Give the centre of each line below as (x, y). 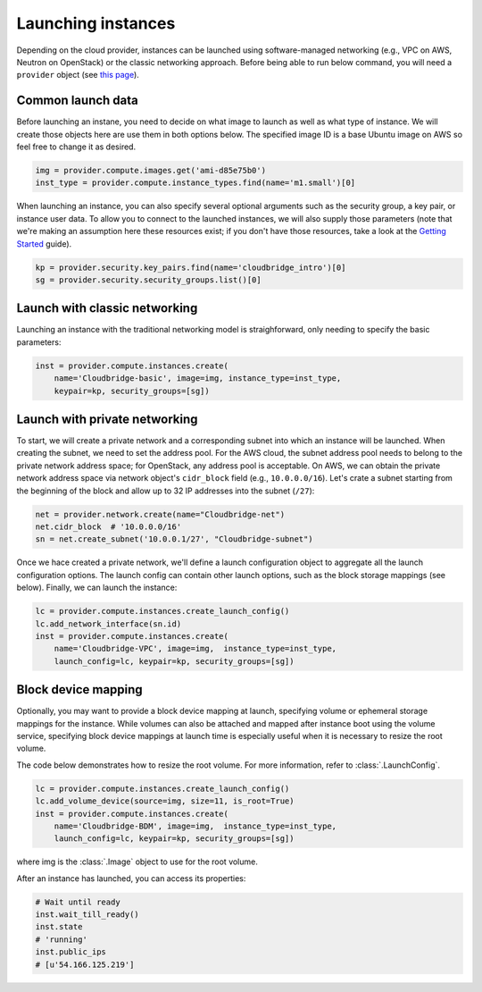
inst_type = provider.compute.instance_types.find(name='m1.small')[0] (195, 183)
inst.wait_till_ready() (87, 915)
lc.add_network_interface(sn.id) (108, 624)
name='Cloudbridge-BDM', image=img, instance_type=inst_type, (195, 826)
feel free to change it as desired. (76, 147)
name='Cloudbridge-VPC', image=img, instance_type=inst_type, (195, 649)
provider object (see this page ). (78, 75)
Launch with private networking (107, 419)
